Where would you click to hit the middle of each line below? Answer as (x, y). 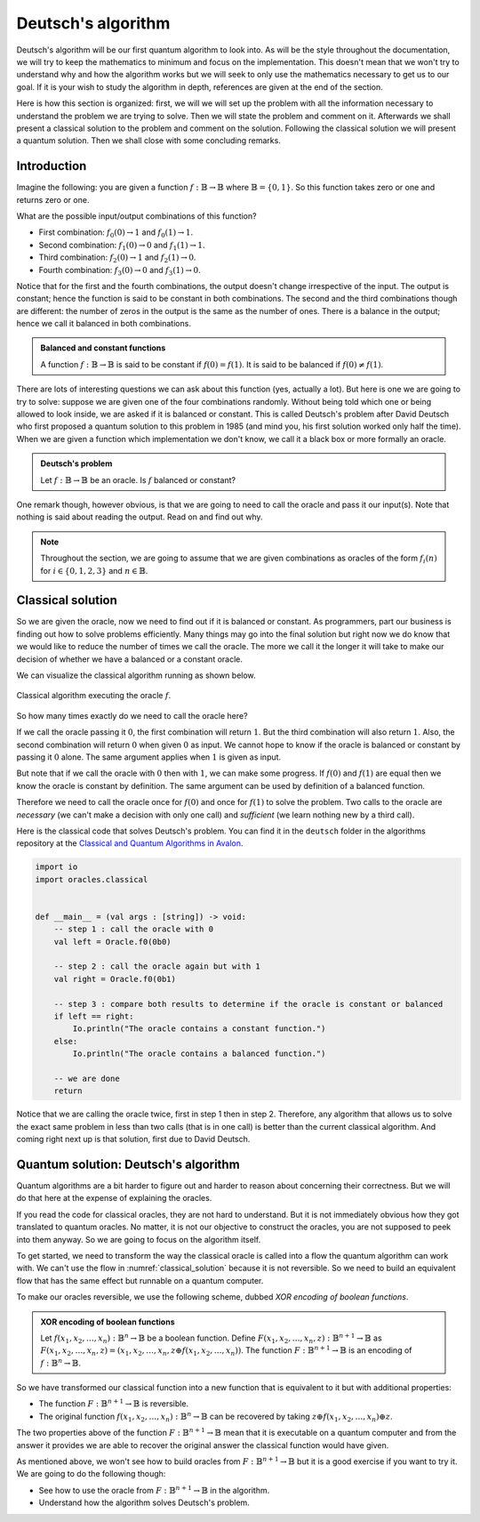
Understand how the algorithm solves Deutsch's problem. (144, 1502)
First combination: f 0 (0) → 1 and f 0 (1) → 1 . (116, 234)
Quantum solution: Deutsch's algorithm (128, 1164)
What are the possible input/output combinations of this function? (136, 216)
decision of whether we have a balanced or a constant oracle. (130, 659)
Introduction (52, 166)
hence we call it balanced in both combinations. (104, 324)
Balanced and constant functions (103, 348)
